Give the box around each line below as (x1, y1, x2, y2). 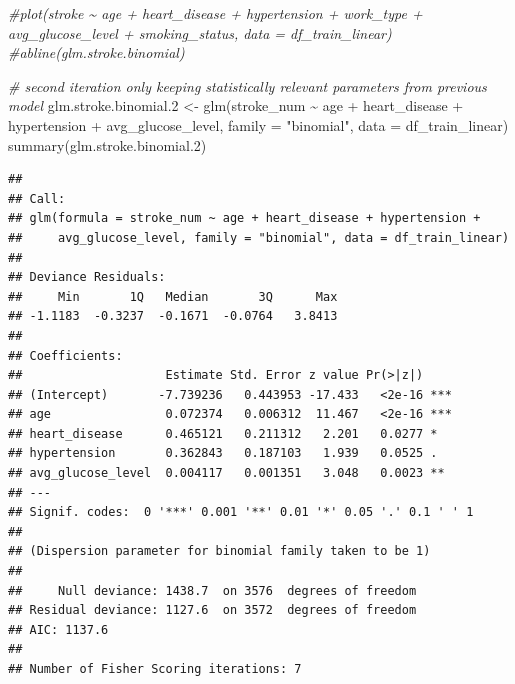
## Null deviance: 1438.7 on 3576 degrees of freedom (8, 583, 417, 598)
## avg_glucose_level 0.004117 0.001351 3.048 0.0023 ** (8, 466, 445, 481)
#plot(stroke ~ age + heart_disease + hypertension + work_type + (8, 3, 423, 23)
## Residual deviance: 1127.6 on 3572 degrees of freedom (8, 603, 417, 618)
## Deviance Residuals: (8, 270, 166, 285)
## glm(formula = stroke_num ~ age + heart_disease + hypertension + (8, 211, 481, 226)
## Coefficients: (8, 348, 123, 363)
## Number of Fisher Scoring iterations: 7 (8, 662, 302, 676)
